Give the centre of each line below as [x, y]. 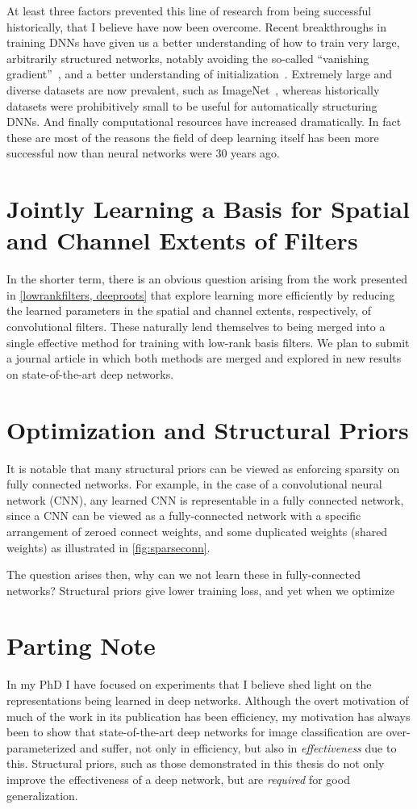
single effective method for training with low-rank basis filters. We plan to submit [208, 342]
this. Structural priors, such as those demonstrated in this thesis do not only [196, 763]
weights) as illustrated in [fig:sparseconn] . [108, 547]
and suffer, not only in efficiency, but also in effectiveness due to [238, 747]
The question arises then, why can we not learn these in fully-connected [184, 574]
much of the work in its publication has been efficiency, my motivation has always [208, 716]
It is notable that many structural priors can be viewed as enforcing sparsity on [203, 468]
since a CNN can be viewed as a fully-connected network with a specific [184, 516]
